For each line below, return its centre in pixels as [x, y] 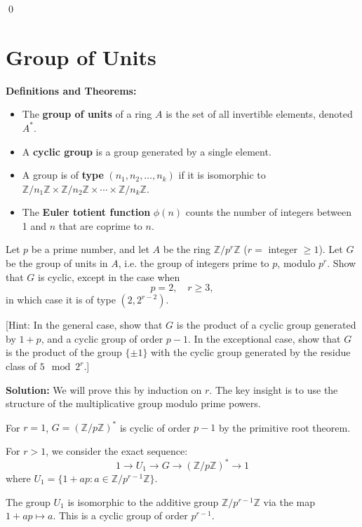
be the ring [187, 249]
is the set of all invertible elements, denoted [259, 114]
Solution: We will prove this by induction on [104, 389]
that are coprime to [100, 225]
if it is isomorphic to [222, 175]
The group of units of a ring [87, 114]
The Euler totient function [86, 212]
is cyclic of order [155, 427]
